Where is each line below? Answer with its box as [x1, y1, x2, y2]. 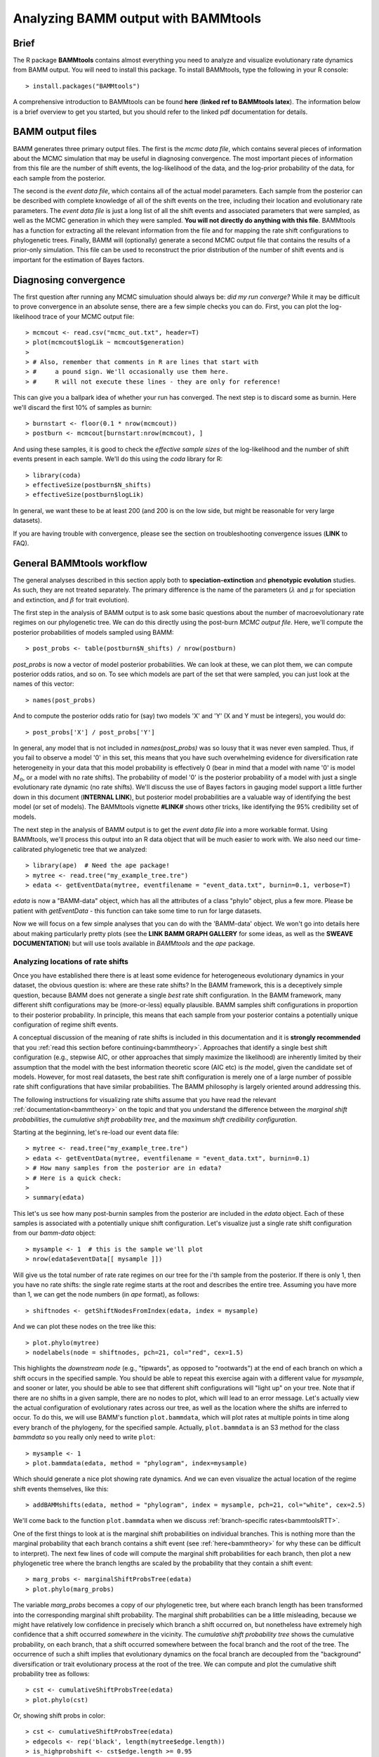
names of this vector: [13, 680, 74, 688]
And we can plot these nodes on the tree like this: [13, 1322, 157, 1331]
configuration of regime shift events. [13, 1020, 119, 1029]
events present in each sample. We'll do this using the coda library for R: [13, 455, 223, 463]
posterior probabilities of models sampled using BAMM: [13, 628, 174, 636]
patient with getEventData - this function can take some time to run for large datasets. [13, 907, 262, 915]
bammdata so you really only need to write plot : [13, 1433, 156, 1441]
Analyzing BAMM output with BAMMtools [13, 11, 262, 26]
